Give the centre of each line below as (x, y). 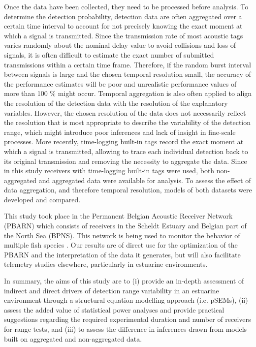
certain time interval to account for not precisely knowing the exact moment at (123, 26)
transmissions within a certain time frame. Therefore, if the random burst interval (128, 64)
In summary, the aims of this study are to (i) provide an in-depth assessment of (124, 281)
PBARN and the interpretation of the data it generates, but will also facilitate (122, 254)
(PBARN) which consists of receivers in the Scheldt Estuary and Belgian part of (125, 226)
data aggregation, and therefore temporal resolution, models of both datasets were (128, 190)
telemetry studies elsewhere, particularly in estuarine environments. (106, 264)
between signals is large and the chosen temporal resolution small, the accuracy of (128, 74)
